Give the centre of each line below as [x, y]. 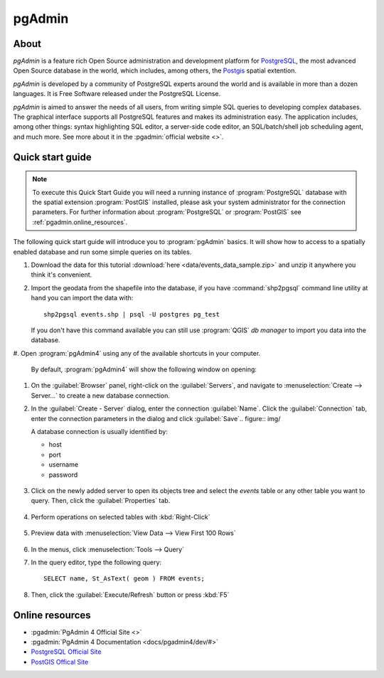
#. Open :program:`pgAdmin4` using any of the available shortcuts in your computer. [137, 353]
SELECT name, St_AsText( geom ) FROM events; [124, 579]
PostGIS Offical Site [60, 662]
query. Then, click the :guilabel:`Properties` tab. [101, 501]
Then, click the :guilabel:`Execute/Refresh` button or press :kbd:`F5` [130, 595]
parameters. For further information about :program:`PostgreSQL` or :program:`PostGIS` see [167, 212]
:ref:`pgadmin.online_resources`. [80, 222]
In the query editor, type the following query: [96, 562]
